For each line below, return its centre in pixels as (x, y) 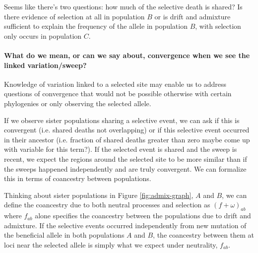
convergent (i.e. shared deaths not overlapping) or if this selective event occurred (127, 130)
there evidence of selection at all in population (74, 16)
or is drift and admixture (193, 16)
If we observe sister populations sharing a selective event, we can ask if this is (122, 120)
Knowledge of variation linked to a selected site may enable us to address (115, 84)
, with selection (218, 26)
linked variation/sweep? (45, 65)
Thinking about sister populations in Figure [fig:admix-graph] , (99, 195)
